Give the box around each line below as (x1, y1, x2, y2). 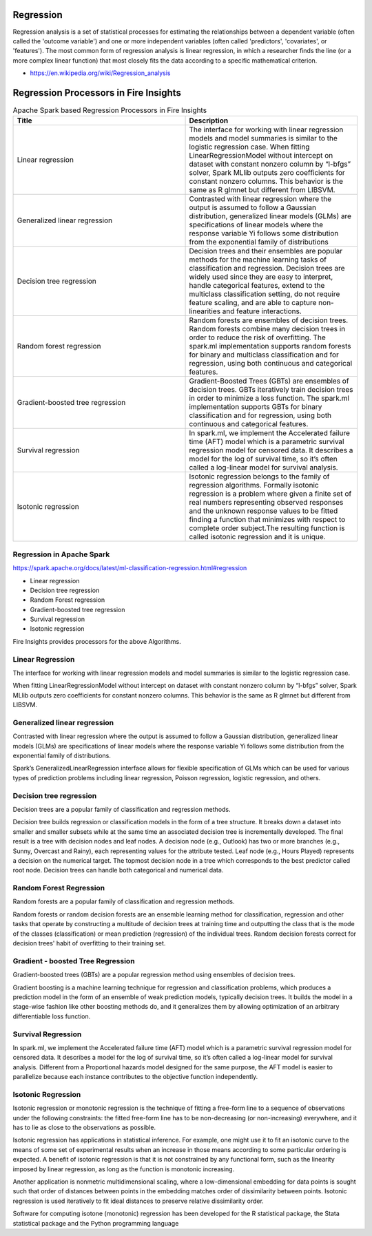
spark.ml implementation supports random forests (189, 342, 351, 351)
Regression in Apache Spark (12, 549, 110, 559)
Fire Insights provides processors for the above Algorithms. (12, 637, 182, 645)
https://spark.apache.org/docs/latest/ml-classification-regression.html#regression (12, 564, 247, 572)
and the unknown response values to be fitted (189, 506, 338, 516)
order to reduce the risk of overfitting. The (189, 333, 327, 342)
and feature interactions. (222, 306, 302, 316)
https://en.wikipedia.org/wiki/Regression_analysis (30, 69, 171, 77)
